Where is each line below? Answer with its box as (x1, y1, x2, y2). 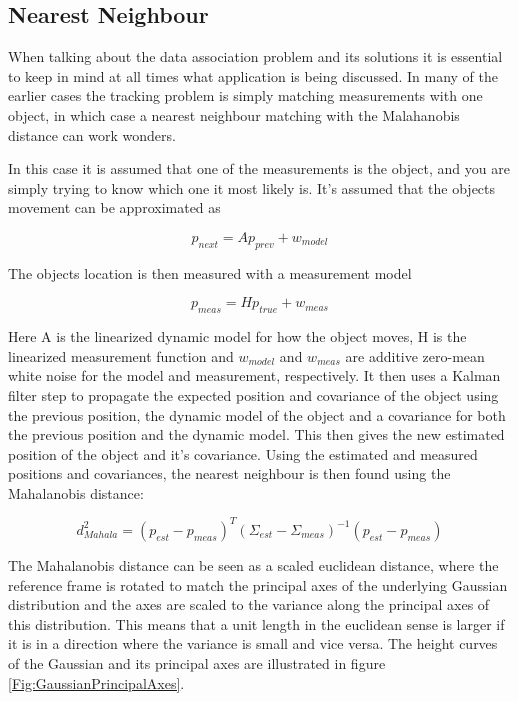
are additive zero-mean (345, 345, 485, 366)
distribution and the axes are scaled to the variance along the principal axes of (8, 594, 490, 615)
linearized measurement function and (8, 345, 234, 366)
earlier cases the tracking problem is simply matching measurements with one (8, 85, 483, 106)
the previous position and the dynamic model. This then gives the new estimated (8, 424, 505, 445)
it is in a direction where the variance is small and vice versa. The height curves (8, 633, 498, 654)
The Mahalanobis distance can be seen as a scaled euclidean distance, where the (8, 554, 499, 575)
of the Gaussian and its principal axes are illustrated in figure (8, 652, 386, 673)
